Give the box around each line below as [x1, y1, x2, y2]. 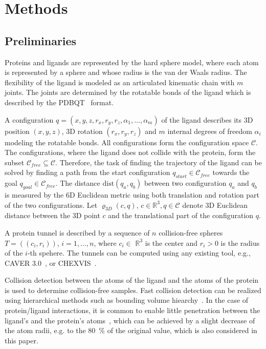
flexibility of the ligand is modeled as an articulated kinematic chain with [5, 76, 235, 87]
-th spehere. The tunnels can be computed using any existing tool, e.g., [27, 247, 251, 258]
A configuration [5, 114, 54, 125]
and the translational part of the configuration [108, 210, 254, 221]
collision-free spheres [159, 227, 223, 238]
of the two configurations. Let [5, 199, 98, 210]
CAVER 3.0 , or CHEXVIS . [5, 257, 97, 268]
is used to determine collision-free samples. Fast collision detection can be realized [5, 284, 261, 295]
